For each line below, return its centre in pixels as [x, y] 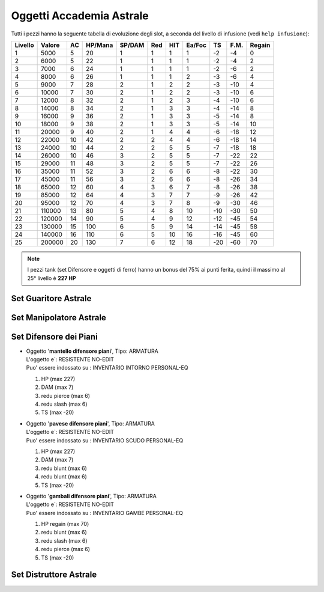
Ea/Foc [196, 45]
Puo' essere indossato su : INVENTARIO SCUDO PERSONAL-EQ [105, 440]
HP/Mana [100, 45]
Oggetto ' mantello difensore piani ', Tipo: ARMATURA [92, 351]
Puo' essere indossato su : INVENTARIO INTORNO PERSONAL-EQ [107, 368]
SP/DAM [132, 45]
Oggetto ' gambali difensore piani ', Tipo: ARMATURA [91, 496]
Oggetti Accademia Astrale [80, 16]
